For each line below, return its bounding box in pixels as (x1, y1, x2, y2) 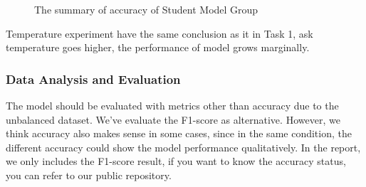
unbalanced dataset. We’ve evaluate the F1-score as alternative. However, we (6, 112, 340, 127)
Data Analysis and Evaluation (6, 70, 181, 87)
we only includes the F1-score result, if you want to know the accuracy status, (6, 154, 346, 169)
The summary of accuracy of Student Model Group (34, 2, 258, 16)
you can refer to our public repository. (6, 167, 172, 182)
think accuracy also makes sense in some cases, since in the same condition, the (6, 126, 352, 141)
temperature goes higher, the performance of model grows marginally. (6, 40, 310, 55)
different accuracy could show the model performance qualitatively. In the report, (6, 139, 361, 154)
